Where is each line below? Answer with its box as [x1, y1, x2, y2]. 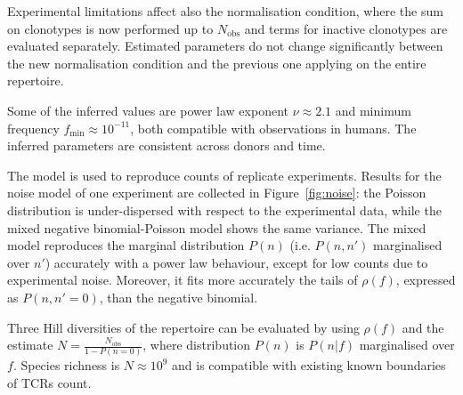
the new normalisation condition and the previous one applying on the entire [7, 53, 426, 72]
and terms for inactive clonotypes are [244, 19, 448, 37]
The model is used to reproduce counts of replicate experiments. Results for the [7, 165, 442, 184]
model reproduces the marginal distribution [7, 236, 245, 254]
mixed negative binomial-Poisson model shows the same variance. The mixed [7, 218, 426, 237]
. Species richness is [12, 356, 120, 375]
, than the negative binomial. [99, 287, 258, 306]
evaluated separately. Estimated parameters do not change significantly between [7, 36, 443, 55]
